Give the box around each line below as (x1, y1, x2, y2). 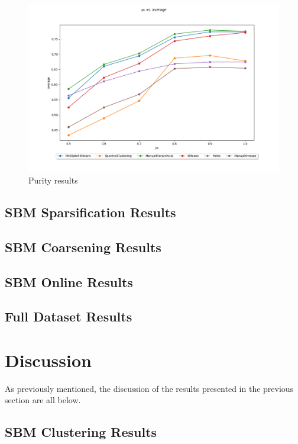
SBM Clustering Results (5, 423, 157, 441)
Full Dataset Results (5, 307, 132, 326)
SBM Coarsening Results (5, 237, 161, 256)
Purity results (28, 173, 78, 186)
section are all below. (5, 394, 81, 406)
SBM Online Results (5, 272, 133, 291)
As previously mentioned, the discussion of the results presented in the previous (5, 382, 294, 394)
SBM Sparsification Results (5, 202, 176, 221)
